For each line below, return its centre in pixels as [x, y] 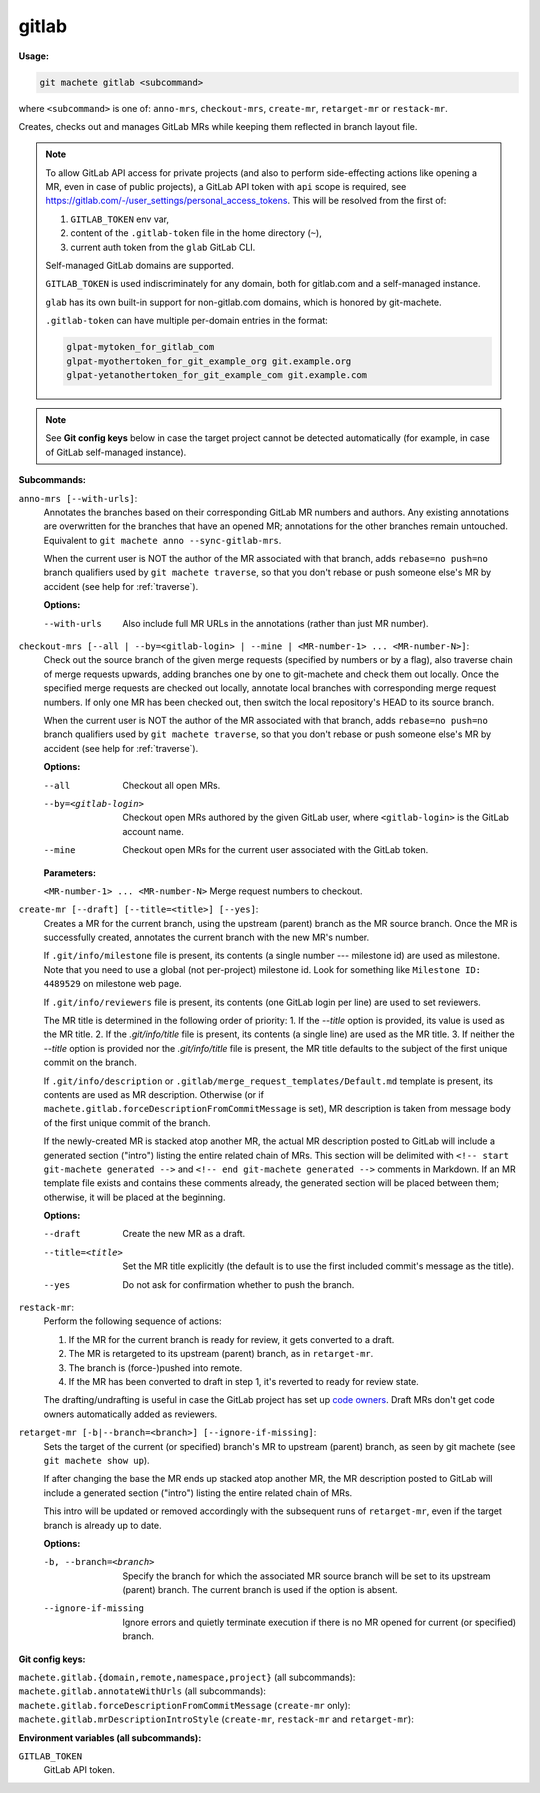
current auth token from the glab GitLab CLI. [163, 247]
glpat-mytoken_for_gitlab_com [140, 347]
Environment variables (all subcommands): [110, 1737]
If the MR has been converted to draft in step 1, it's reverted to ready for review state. [243, 1381]
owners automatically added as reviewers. [130, 1414]
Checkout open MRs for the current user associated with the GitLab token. [275, 850]
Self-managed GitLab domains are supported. [139, 266]
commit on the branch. [90, 1062]
